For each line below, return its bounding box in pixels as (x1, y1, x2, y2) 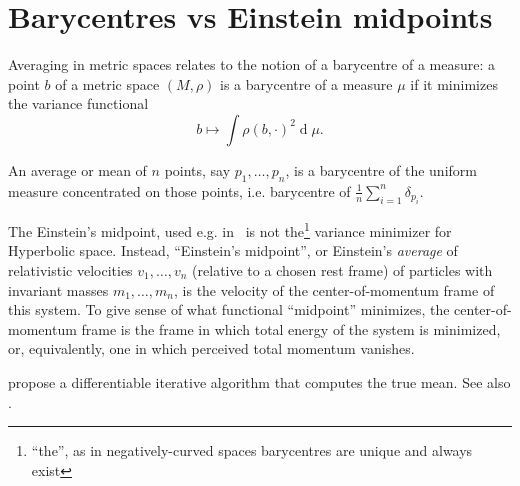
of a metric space (55, 73, 160, 94)
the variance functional (8, 93, 149, 114)
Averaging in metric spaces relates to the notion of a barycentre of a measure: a (8, 54, 495, 75)
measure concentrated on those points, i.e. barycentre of (8, 180, 351, 201)
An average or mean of (8, 159, 147, 180)
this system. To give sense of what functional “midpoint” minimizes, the (8, 299, 450, 320)
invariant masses (8, 279, 109, 300)
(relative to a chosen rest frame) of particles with (192, 259, 493, 280)
